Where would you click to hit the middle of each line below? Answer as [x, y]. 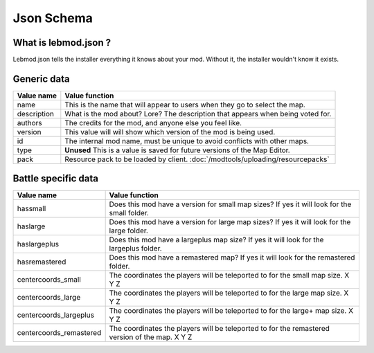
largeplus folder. [135, 248]
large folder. [129, 230]
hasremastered [42, 262]
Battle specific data [55, 179]
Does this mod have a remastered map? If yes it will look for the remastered [232, 257]
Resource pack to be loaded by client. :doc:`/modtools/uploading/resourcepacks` [197, 159]
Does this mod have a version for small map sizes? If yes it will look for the [230, 204]
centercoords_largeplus [56, 315]
